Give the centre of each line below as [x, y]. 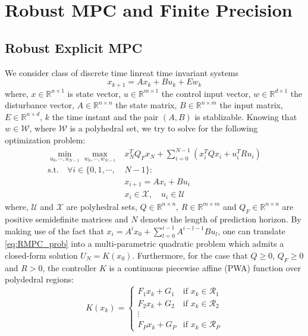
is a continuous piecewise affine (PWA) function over [205, 267]
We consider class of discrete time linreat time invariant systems [122, 72]
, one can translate [252, 230]
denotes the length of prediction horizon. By [221, 219]
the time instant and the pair [105, 116]
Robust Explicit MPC [74, 47]
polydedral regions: [40, 279]
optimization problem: [45, 140]
